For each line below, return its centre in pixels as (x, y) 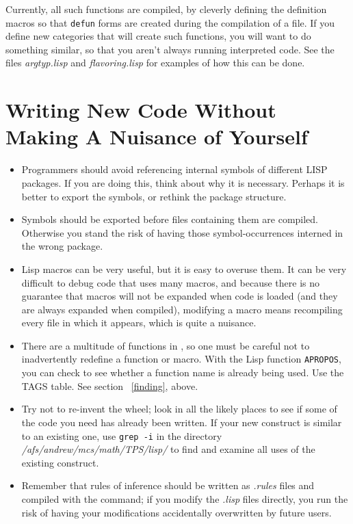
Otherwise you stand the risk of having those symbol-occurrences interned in (182, 232)
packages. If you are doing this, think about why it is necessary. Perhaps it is (183, 182)
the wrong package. (62, 246)
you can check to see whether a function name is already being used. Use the (183, 372)
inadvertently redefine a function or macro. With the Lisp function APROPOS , (181, 359)
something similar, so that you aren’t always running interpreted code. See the (170, 49)
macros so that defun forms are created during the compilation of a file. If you (170, 22)
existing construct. (60, 462)
